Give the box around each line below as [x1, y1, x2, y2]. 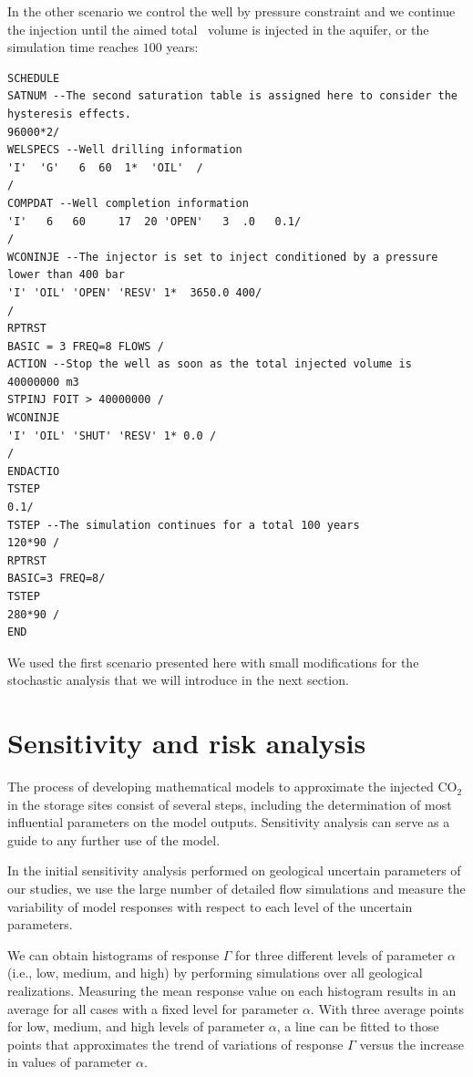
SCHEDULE [7, 71, 60, 85]
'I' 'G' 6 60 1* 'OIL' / [7, 161, 203, 174]
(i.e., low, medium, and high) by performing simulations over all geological [7, 963, 423, 982]
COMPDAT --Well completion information [7, 196, 249, 210]
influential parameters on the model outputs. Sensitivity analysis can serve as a [7, 813, 450, 832]
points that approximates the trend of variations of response [7, 1034, 344, 1053]
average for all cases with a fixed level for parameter [7, 999, 299, 1018]
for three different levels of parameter [235, 945, 444, 964]
